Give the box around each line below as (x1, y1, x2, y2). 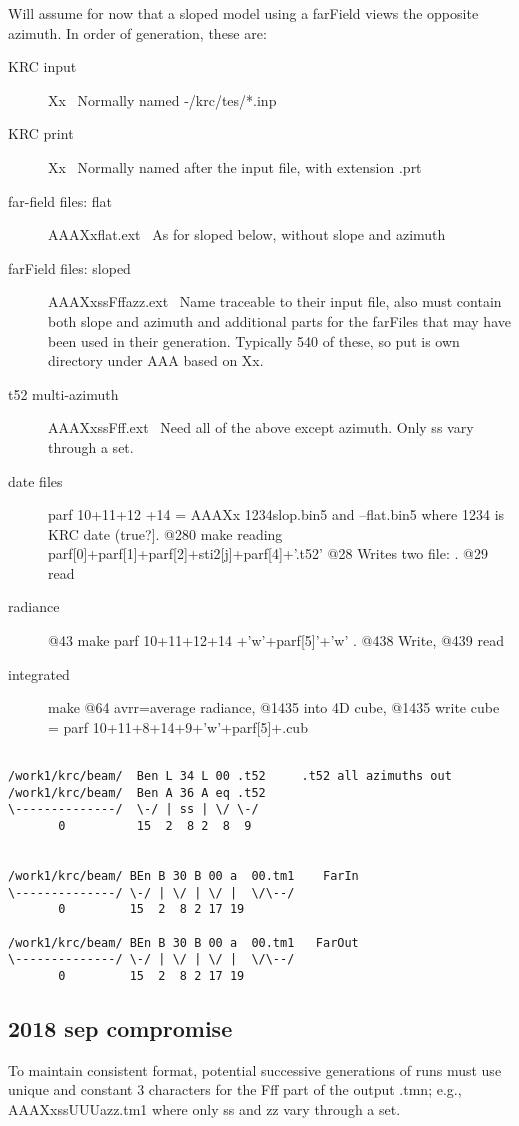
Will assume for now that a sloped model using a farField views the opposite (8, 3, 479, 23)
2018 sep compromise (8, 1013, 233, 1044)
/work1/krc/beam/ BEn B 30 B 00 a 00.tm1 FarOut (8, 935, 359, 950)
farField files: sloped (8, 257, 131, 278)
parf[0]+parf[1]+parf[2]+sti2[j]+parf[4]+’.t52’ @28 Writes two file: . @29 (48, 543, 488, 564)
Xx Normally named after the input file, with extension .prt (48, 156, 422, 177)
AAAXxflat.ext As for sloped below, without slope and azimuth (48, 224, 446, 245)
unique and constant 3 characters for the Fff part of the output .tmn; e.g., (8, 1079, 462, 1100)
